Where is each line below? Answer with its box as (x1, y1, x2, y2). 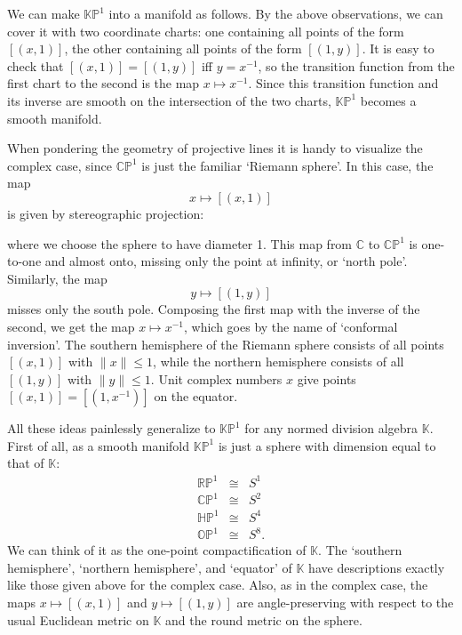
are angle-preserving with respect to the (236, 592, 454, 611)
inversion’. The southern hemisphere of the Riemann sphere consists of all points (7, 334, 444, 353)
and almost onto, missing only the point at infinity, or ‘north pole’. (44, 252, 408, 270)
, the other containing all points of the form (64, 39, 302, 58)
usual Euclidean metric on (7, 610, 149, 629)
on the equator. (154, 387, 238, 406)
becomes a (360, 91, 417, 109)
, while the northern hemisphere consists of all (153, 352, 404, 371)
